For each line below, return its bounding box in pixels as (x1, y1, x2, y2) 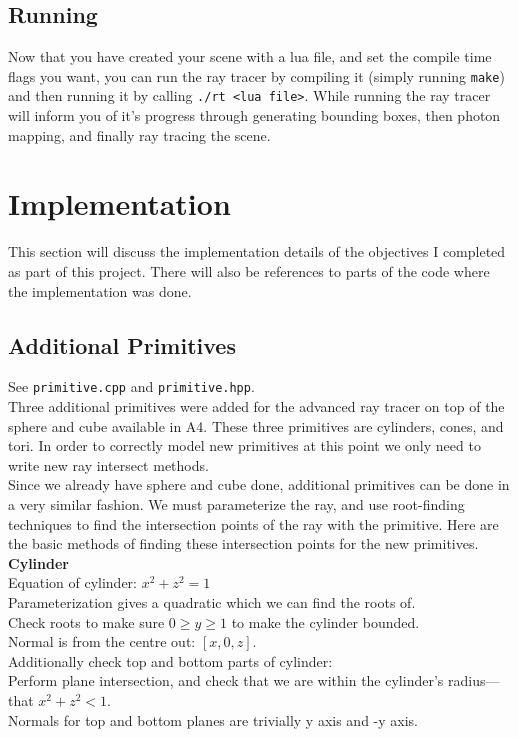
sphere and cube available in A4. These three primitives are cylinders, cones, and (8, 415, 504, 436)
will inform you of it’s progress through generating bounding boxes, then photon (8, 105, 501, 126)
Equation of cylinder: (8, 572, 137, 593)
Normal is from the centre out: (8, 631, 196, 652)
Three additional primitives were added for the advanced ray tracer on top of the (8, 396, 505, 417)
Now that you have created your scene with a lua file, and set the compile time (8, 46, 492, 67)
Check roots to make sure (8, 611, 165, 632)
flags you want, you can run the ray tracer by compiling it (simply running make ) (8, 65, 505, 86)
